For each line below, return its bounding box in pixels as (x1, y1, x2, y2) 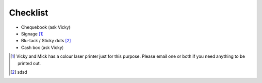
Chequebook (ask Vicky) (21, 24, 71, 30)
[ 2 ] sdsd (10, 69, 28, 75)
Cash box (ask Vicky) (21, 44, 64, 50)
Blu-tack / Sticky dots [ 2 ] (21, 38, 71, 44)
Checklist (9, 7, 49, 18)
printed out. (17, 60, 41, 66)
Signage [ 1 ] (21, 31, 44, 36)
